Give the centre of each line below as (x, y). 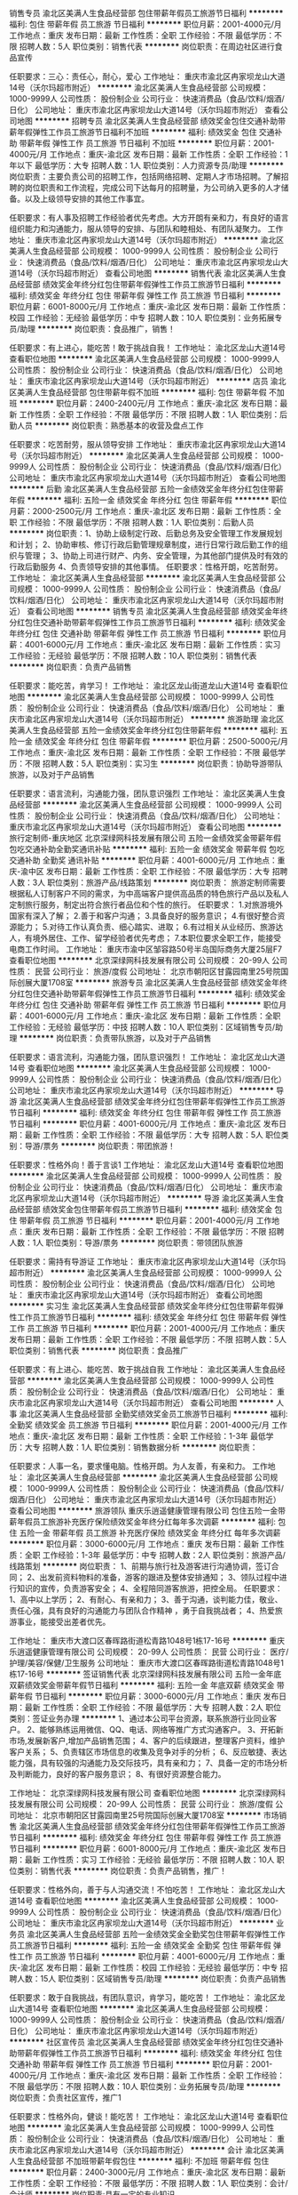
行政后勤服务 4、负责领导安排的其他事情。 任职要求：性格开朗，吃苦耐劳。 (146, 567)
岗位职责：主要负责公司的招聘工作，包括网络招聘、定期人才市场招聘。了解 (145, 177)
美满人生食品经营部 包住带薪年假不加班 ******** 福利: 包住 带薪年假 (142, 392)
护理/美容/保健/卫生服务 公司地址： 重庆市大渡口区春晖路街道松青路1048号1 (146, 1663)
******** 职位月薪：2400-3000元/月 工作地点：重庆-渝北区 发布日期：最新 (148, 2172)
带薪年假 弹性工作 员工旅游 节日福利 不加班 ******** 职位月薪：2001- (147, 143)
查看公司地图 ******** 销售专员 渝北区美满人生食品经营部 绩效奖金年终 (157, 611)
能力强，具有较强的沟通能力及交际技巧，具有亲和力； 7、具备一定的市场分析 (149, 1763)
